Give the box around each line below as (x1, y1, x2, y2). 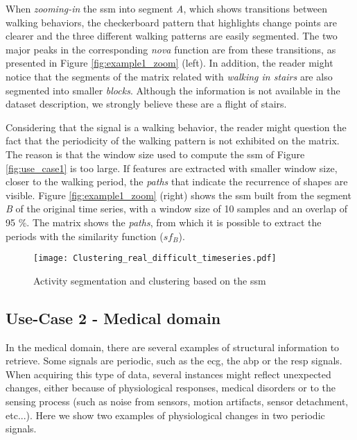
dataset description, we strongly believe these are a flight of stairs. (6, 96, 287, 111)
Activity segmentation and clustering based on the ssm (33, 273, 266, 287)
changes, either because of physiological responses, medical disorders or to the (6, 380, 336, 395)
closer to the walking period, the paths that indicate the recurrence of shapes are (6, 174, 348, 189)
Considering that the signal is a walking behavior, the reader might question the (6, 119, 347, 134)
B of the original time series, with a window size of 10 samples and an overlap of (6, 201, 347, 216)
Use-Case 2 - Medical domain (6, 307, 221, 328)
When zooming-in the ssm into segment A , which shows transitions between (6, 1, 328, 15)
